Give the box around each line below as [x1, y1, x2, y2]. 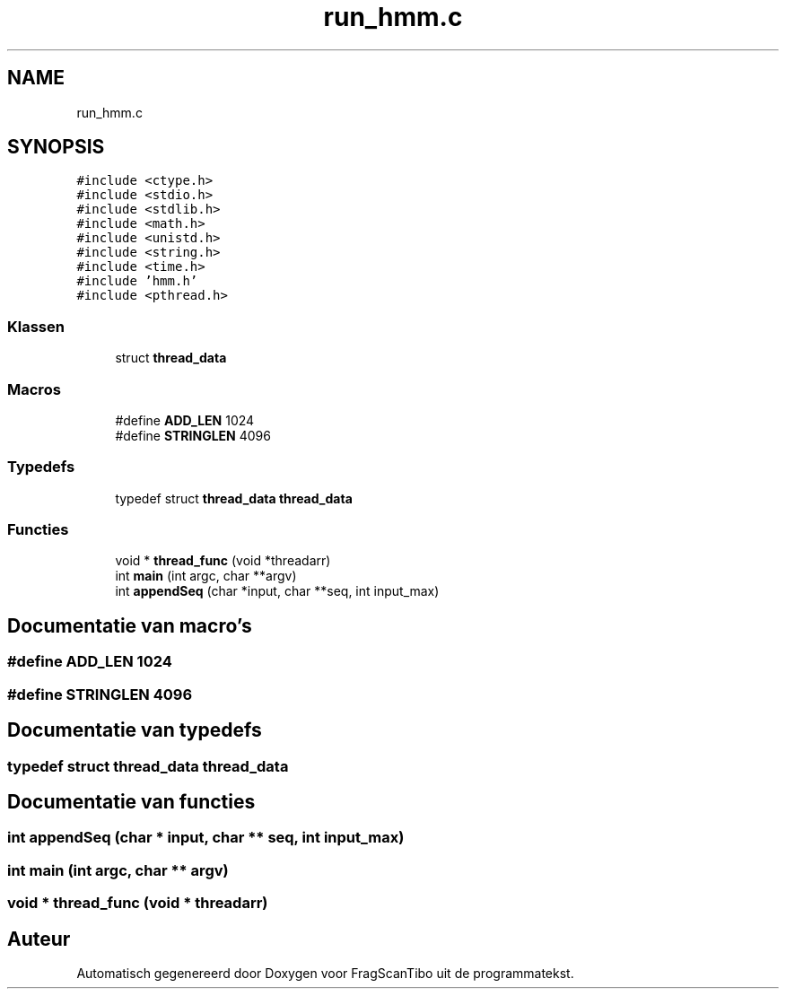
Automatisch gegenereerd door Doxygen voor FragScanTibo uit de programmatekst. [76, 965, 574, 981]
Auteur [7, 927, 71, 950]
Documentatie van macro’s [7, 614, 252, 637]
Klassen [7, 317, 65, 336]
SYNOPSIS [7, 135, 105, 159]
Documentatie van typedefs [7, 719, 262, 742]
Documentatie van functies [7, 790, 256, 813]
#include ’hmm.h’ [76, 274, 198, 289]
